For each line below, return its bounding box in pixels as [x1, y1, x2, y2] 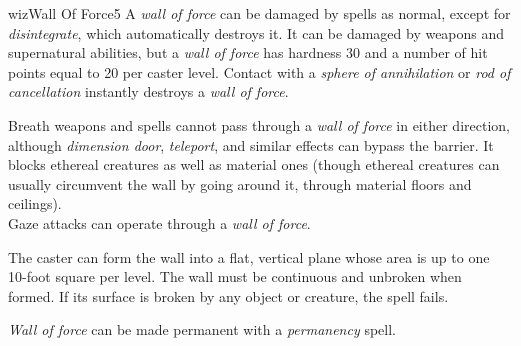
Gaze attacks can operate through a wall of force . [8, 212, 311, 233]
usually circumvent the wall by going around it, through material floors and [8, 173, 472, 194]
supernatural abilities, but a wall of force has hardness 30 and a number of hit [8, 42, 488, 63]
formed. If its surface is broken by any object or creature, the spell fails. [8, 285, 449, 306]
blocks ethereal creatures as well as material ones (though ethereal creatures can [8, 154, 500, 175]
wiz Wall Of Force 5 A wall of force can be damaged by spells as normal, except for [8, 3, 511, 23]
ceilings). [8, 193, 62, 214]
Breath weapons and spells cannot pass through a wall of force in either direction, [8, 114, 510, 135]
